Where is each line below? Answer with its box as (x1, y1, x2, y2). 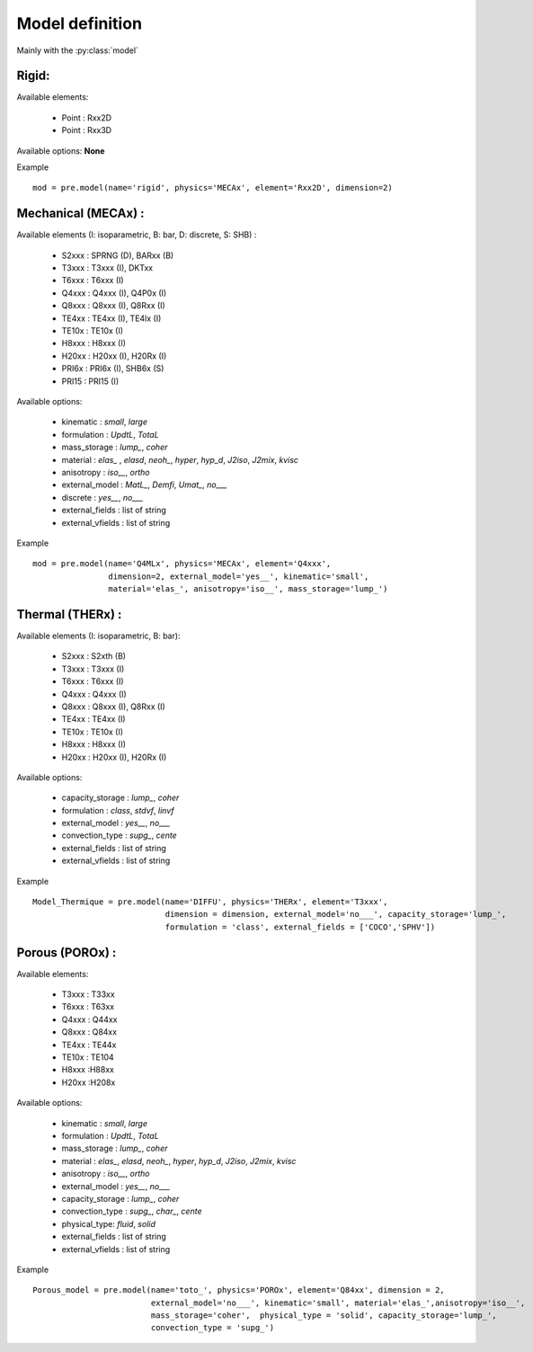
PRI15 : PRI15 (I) (61, 376, 120, 387)
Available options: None (16, 145, 105, 156)
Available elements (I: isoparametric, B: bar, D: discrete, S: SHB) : (16, 229, 257, 240)
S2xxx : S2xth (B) (61, 651, 126, 662)
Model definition (16, 13, 143, 33)
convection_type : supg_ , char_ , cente (61, 1205, 202, 1217)
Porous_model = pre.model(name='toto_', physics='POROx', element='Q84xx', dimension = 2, (32, 1285, 445, 1295)
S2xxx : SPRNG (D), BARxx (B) (61, 250, 174, 261)
